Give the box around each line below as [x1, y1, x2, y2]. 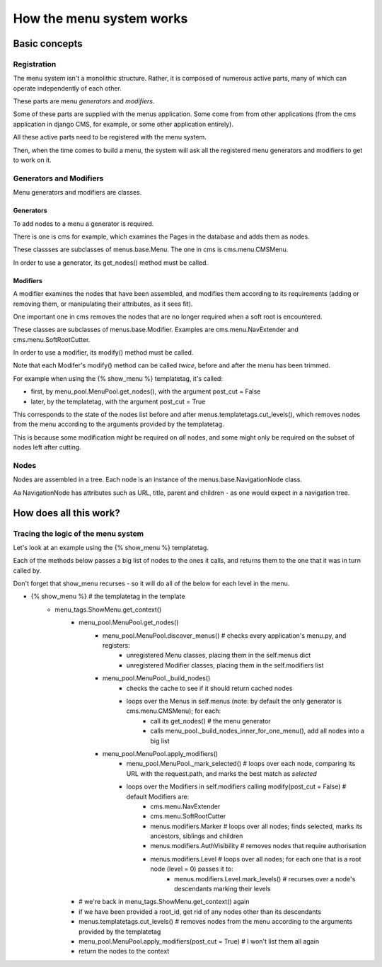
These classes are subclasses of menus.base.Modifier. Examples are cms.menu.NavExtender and [13, 326, 299, 334]
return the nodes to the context [79, 947, 170, 956]
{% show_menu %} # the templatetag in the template [30, 592, 185, 601]
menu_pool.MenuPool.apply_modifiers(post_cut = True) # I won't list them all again [79, 937, 320, 945]
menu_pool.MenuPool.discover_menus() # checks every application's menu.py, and [103, 631, 347, 640]
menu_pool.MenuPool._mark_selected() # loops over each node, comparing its [126, 760, 356, 768]
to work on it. [13, 156, 52, 164]
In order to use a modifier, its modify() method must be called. [13, 348, 194, 357]
